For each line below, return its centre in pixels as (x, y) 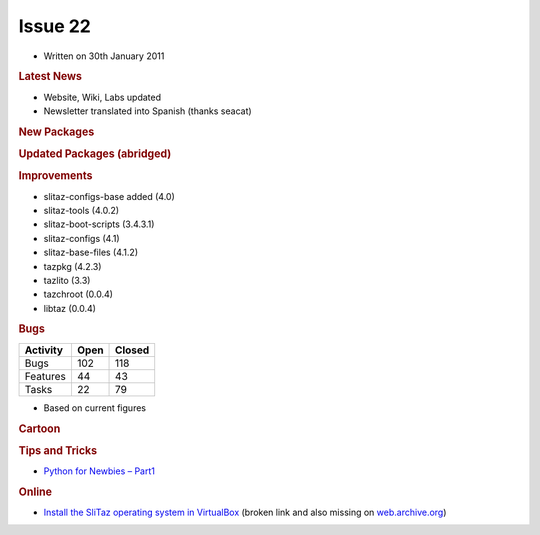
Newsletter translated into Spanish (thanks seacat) (147, 111)
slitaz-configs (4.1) (81, 238)
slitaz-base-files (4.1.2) (91, 252)
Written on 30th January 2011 (104, 56)
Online (35, 492)
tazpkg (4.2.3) (72, 266)
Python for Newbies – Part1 (99, 471)
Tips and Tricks (58, 450)
